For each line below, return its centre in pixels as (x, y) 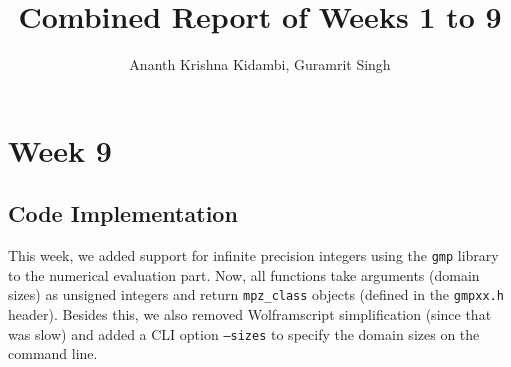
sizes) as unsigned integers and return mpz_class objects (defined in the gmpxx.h (256, 294)
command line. (53, 353)
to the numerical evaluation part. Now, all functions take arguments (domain (244, 274)
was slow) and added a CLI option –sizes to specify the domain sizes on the (244, 333)
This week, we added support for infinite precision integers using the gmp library (253, 255)
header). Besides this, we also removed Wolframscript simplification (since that (250, 314)
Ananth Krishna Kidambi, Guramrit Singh (260, 64)
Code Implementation (123, 213)
